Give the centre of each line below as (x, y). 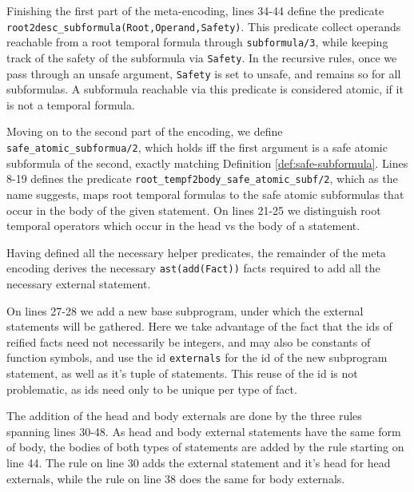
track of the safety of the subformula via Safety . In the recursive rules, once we (202, 57)
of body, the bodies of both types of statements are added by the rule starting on (205, 447)
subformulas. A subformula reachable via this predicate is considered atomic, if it (205, 89)
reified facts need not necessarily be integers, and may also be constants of (189, 341)
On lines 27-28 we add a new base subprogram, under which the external (185, 310)
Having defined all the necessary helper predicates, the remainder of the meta (196, 252)
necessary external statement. (79, 283)
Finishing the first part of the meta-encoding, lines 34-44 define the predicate (195, 10)
